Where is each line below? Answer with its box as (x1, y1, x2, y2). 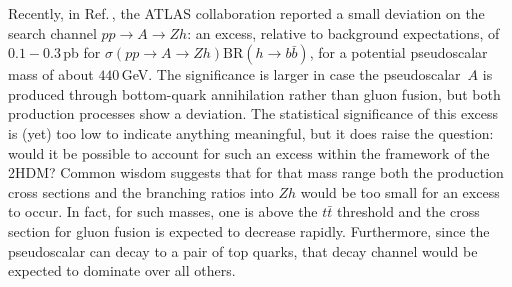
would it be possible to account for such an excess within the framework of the (8, 142, 490, 163)
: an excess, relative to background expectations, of (187, 22, 500, 43)
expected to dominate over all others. (8, 260, 236, 281)
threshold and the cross (337, 201, 480, 222)
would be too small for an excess (300, 181, 500, 202)
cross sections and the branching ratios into (8, 181, 274, 202)
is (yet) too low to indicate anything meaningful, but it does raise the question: (8, 122, 494, 143)
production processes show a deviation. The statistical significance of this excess (8, 103, 499, 124)
